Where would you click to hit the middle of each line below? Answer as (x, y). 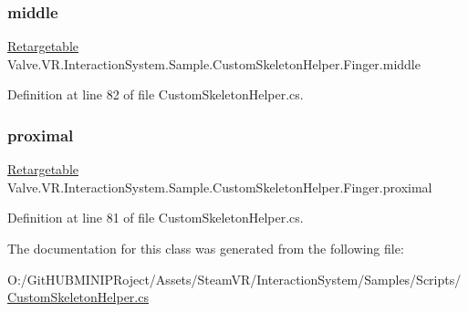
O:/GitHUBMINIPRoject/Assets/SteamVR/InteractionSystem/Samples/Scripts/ (234, 279)
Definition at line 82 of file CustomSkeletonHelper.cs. (156, 94)
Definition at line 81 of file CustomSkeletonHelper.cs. (156, 218)
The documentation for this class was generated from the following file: (206, 248)
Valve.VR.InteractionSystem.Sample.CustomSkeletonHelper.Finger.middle (214, 63)
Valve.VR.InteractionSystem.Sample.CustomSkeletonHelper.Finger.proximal (220, 187)
